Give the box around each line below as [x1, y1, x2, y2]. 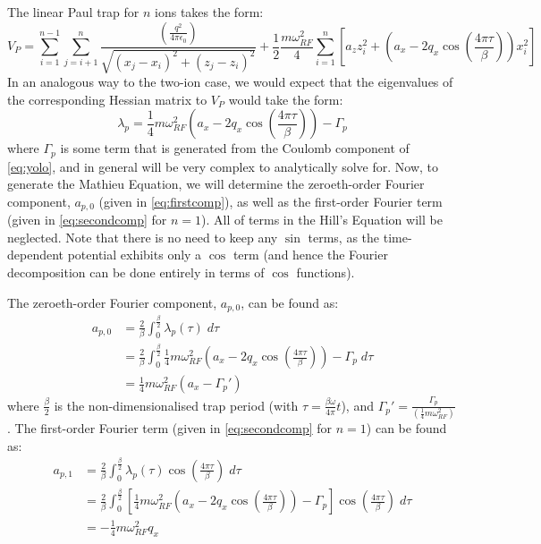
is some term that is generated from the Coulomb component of [60, 139, 410, 157]
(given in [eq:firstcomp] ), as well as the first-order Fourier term [98, 191, 443, 210]
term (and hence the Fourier [232, 245, 388, 264]
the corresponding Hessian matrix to [7, 89, 207, 108]
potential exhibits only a [67, 245, 202, 264]
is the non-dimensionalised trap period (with [54, 395, 299, 414]
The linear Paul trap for [7, 3, 139, 21]
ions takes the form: [155, 3, 264, 21]
